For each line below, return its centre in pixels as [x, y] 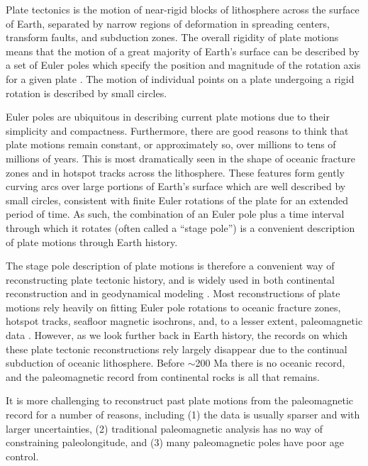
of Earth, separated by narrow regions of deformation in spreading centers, [168, 23]
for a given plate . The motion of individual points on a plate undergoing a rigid [180, 78]
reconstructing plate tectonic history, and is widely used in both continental [171, 279]
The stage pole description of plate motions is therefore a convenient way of [170, 266]
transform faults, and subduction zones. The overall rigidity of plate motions [172, 37]
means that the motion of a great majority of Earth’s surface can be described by [183, 51]
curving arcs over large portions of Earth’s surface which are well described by [176, 186]
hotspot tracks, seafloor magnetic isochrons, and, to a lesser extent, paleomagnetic [184, 321]
